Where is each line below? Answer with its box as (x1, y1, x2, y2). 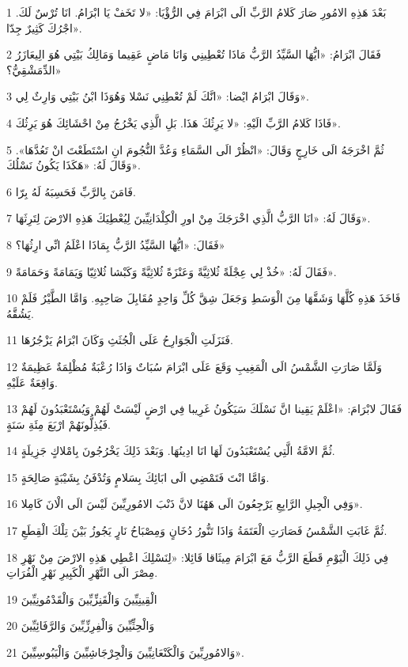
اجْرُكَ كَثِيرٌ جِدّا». (6, 19, 82, 36)
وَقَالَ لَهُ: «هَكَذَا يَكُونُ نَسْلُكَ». (6, 157, 141, 173)
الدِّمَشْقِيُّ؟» (6, 61, 62, 78)
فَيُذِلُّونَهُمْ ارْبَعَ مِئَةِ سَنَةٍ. (6, 415, 111, 432)
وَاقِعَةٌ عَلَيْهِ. (6, 373, 58, 390)
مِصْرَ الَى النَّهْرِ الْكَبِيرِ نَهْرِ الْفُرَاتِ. (6, 564, 158, 581)
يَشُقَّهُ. (6, 305, 34, 321)
